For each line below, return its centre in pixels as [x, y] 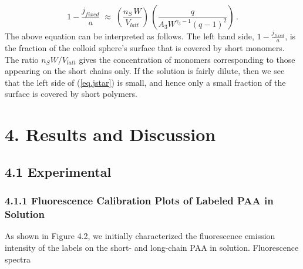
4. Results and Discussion [110, 134]
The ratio [22, 59]
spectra [18, 259]
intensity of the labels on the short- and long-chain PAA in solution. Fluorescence [152, 247]
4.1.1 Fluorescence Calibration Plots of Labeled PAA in [139, 201]
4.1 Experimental [58, 171]
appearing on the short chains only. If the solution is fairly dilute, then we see [145, 71]
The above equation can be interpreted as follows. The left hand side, [129, 36]
